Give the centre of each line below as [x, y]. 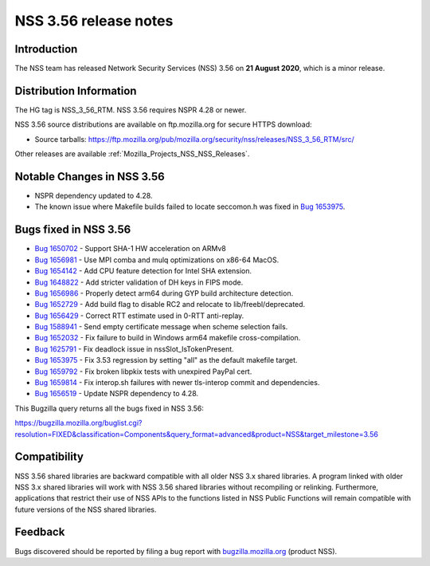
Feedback [40, 532]
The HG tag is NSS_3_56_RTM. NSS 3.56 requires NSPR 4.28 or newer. [131, 110]
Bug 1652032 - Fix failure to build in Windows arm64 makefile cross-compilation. [168, 338]
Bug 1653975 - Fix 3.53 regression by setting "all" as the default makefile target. [166, 360]
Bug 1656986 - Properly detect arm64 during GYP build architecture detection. [164, 293]
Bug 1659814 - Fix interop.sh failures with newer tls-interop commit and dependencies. [177, 383]
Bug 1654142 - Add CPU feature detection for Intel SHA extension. [143, 271]
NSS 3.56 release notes [94, 21]
